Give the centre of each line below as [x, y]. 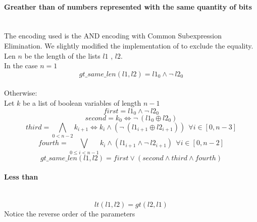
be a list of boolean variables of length [82, 102]
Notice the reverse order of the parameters [70, 214]
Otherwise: [21, 93]
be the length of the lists [62, 55]
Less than [21, 177]
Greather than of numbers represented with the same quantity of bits [128, 6]
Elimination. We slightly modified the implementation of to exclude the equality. [129, 45]
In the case [21, 65]
